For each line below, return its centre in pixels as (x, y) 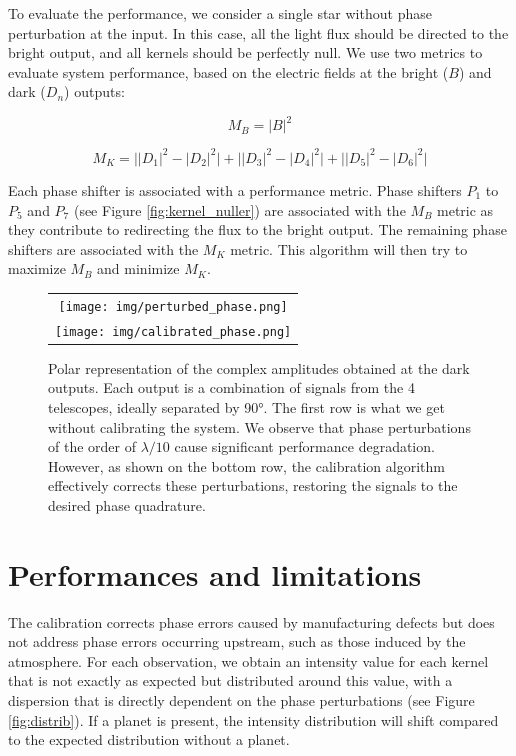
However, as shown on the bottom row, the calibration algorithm (246, 465)
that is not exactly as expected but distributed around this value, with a (230, 680)
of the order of (92, 446)
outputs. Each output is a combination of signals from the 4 (231, 387)
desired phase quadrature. (127, 504)
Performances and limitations (215, 573)
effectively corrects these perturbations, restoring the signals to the (253, 485)
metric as (465, 209)
